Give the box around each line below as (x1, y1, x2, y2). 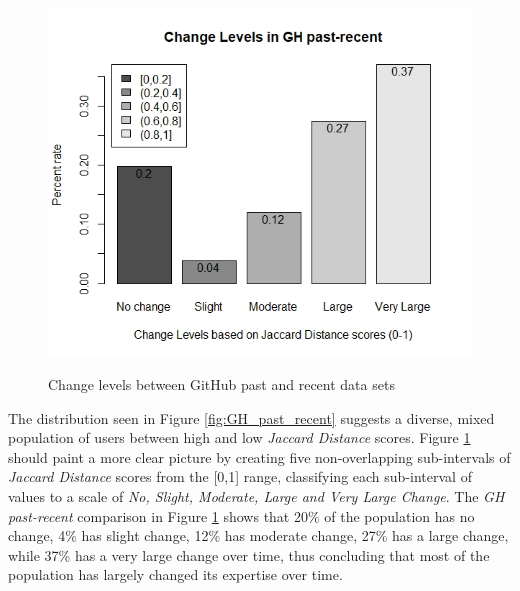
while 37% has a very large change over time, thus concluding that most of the (8, 544, 490, 565)
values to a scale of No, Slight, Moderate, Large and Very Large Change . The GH (8, 485, 505, 506)
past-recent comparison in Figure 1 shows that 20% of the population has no (8, 505, 475, 526)
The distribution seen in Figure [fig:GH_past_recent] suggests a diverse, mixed (8, 407, 495, 428)
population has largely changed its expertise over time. (8, 564, 343, 585)
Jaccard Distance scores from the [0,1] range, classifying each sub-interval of (8, 466, 472, 487)
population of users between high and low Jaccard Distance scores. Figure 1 (8, 427, 471, 448)
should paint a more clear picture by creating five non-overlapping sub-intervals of (8, 446, 511, 467)
